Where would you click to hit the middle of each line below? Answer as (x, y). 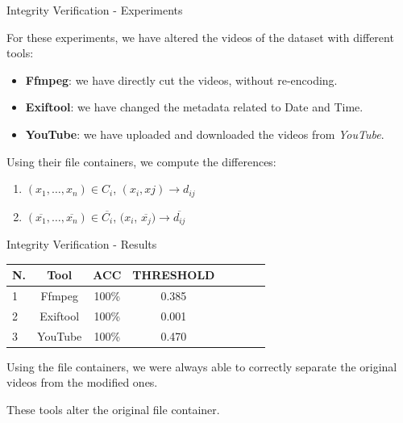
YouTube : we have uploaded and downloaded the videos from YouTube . (205, 134)
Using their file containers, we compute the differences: (141, 161)
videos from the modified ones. (82, 382)
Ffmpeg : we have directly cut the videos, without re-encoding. (181, 80)
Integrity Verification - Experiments (95, 10)
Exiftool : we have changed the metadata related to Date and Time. (194, 107)
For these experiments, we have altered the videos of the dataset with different (200, 37)
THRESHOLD (174, 275)
